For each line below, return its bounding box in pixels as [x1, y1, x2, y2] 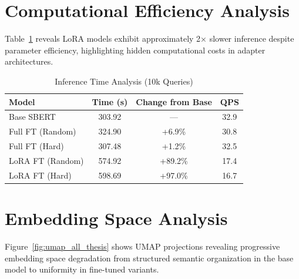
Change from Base [136, 95, 212, 107]
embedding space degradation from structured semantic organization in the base [5, 251, 294, 264]
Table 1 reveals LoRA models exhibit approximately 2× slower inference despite [5, 32, 294, 45]
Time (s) [92, 95, 128, 107]
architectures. [5, 55, 53, 68]
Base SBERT [9, 110, 56, 123]
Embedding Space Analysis [5, 206, 228, 230]
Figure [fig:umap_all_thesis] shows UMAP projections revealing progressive [5, 240, 280, 252]
